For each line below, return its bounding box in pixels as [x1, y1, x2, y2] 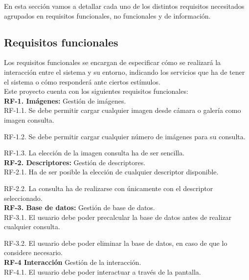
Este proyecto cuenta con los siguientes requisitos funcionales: [4, 86, 188, 96]
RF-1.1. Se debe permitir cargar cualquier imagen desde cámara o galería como [4, 105, 241, 115]
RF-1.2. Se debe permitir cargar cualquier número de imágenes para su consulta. [4, 131, 246, 141]
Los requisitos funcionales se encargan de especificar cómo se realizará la [4, 57, 221, 67]
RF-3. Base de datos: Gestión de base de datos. [4, 202, 155, 213]
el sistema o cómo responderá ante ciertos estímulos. [4, 76, 160, 86]
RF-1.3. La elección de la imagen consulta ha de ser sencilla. [4, 148, 185, 158]
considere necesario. [4, 247, 63, 258]
